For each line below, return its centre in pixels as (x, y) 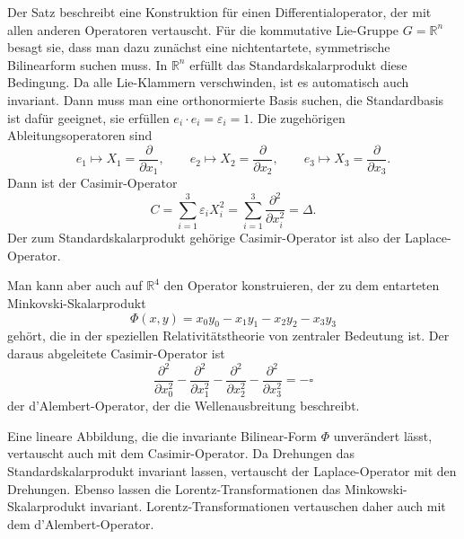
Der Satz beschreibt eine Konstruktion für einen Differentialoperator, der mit (219, 12)
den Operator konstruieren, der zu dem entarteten (302, 285)
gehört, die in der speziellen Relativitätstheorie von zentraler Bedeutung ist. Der (228, 336)
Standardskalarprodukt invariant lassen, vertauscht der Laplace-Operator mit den (232, 470)
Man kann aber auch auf (75, 285)
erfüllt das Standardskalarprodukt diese (298, 64)
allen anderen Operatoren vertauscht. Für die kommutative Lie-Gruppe (203, 29)
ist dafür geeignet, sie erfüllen (88, 117)
